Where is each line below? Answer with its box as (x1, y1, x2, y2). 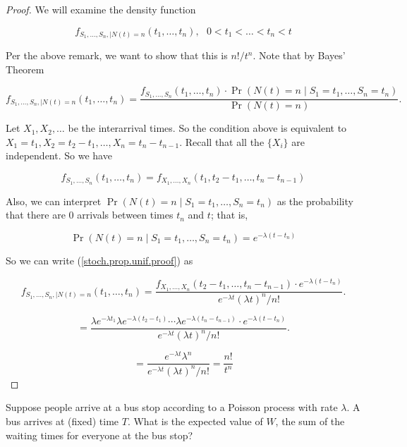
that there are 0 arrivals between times (6, 207, 174, 222)
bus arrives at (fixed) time (6, 413, 119, 428)
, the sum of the (275, 413, 345, 428)
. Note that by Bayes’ (253, 48, 346, 63)
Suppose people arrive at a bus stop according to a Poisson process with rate (6, 400, 338, 415)
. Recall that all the (179, 134, 265, 149)
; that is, (210, 207, 248, 222)
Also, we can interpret (6, 193, 102, 208)
